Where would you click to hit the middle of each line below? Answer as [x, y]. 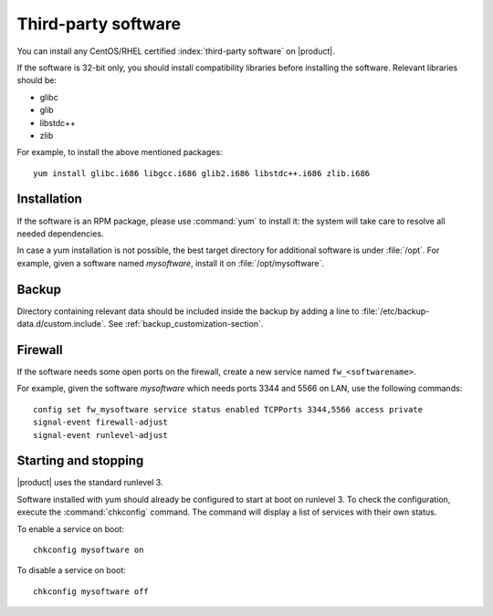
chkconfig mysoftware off [91, 591]
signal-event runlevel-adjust [101, 435]
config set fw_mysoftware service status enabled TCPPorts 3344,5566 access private [228, 409]
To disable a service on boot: [72, 570]
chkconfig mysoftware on [89, 549]
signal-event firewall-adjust [101, 423]
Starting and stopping [80, 461]
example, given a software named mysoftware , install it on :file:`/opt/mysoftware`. [170, 263]
